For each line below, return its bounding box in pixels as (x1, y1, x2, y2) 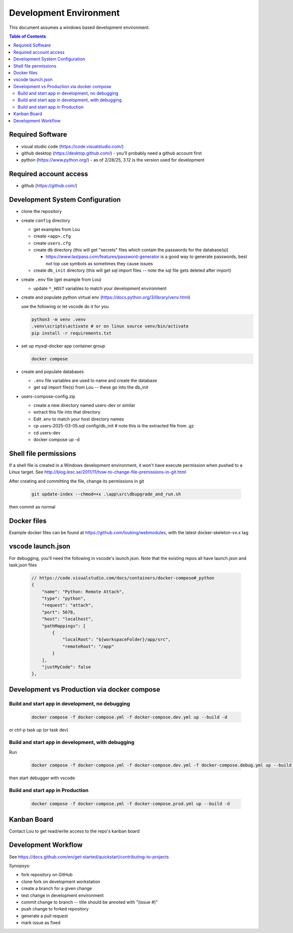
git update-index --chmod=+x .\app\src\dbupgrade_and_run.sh (31, 491, 181, 497)
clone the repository (21, 209, 62, 214)
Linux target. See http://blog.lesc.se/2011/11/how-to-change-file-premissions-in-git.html (9, 469, 187, 475)
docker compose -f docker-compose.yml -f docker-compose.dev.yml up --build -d (31, 714, 228, 720)
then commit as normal (9, 504, 56, 510)
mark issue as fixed (21, 920, 61, 926)
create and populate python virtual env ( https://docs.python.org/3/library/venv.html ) (21, 294, 190, 301)
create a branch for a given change (21, 886, 92, 891)
